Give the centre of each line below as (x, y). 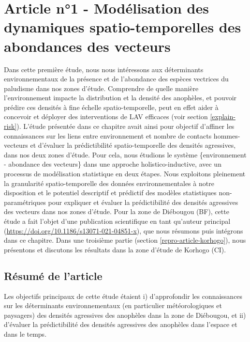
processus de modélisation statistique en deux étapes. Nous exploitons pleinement (125, 174)
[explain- (223, 117)
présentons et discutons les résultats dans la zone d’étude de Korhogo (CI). (115, 249)
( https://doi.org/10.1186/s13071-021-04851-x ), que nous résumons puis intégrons (124, 230)
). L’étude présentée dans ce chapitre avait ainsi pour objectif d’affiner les (125, 126)
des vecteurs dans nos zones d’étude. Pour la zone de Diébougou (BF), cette (117, 211)
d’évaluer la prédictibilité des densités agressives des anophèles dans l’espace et (121, 324)
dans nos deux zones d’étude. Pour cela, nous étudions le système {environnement (125, 154)
